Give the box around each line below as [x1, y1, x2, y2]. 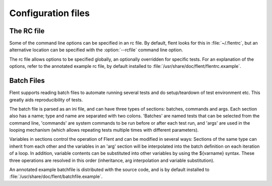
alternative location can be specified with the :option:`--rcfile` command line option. [9, 47, 183, 53]
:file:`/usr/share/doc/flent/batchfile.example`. [9, 173, 103, 179]
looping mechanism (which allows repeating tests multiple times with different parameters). [9, 127, 199, 133]
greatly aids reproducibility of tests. [9, 97, 83, 103]
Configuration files [9, 8, 90, 19]
